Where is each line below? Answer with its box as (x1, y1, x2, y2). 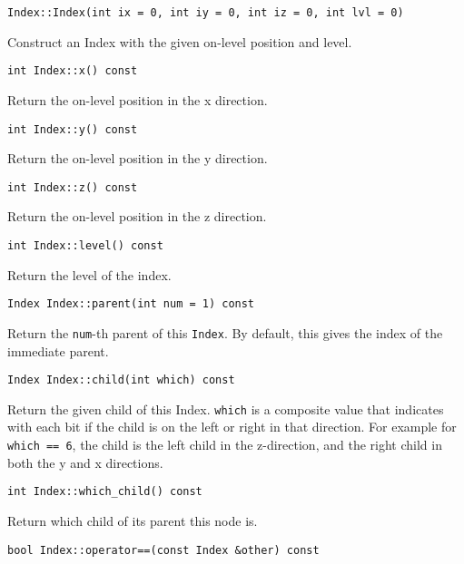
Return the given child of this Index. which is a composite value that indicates (7, 399, 444, 418)
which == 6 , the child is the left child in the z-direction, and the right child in (7, 435, 442, 454)
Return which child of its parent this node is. (7, 511, 258, 530)
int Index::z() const (7, 180, 138, 194)
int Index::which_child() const (7, 485, 202, 499)
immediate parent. (7, 341, 109, 360)
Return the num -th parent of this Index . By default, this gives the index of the (7, 323, 443, 342)
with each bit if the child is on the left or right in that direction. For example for (7, 417, 457, 436)
